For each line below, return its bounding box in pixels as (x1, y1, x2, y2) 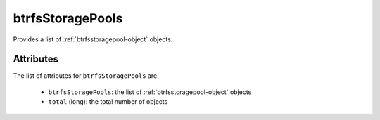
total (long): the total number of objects (48, 98, 168, 106)
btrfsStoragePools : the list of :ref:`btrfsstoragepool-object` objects (48, 88, 252, 96)
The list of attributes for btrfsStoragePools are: (13, 72, 159, 80)
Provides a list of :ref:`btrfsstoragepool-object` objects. (13, 35, 173, 44)
